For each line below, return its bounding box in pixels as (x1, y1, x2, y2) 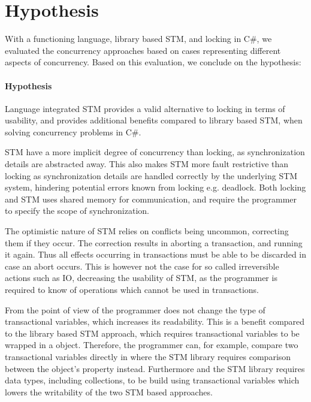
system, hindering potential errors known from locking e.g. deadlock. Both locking (5, 181, 306, 194)
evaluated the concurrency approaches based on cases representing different (5, 44, 281, 56)
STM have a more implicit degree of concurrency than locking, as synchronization (5, 146, 305, 158)
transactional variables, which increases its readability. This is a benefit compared (5, 315, 305, 328)
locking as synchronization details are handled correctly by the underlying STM (5, 169, 298, 182)
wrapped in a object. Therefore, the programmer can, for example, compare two (5, 338, 298, 351)
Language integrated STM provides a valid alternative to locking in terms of (5, 102, 285, 114)
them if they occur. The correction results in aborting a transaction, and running (5, 236, 303, 249)
